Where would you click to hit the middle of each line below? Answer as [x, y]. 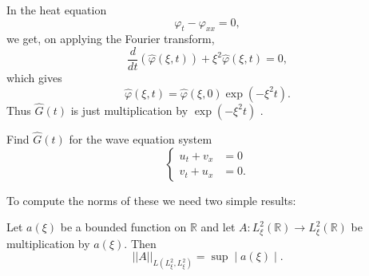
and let [218, 227]
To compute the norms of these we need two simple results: [151, 200]
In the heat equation [57, 10]
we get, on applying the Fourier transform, [111, 39]
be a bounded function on [123, 227]
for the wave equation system [141, 139]
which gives [34, 78]
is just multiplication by [129, 110]
